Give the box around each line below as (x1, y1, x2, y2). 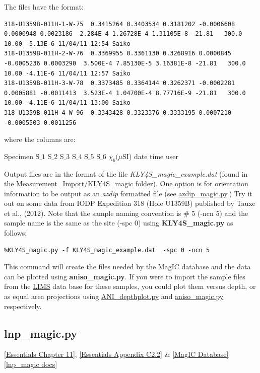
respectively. (4, 301, 42, 311)
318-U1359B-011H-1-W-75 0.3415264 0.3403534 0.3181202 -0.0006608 (4, 20, 235, 28)
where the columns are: (4, 134, 76, 144)
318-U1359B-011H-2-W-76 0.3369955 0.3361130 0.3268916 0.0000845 (4, 50, 232, 57)
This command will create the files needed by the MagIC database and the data (4, 261, 251, 272)
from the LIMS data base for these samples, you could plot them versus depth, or (4, 281, 256, 291)
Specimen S (4, 151, 40, 161)
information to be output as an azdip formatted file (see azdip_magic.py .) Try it (4, 188, 252, 198)
